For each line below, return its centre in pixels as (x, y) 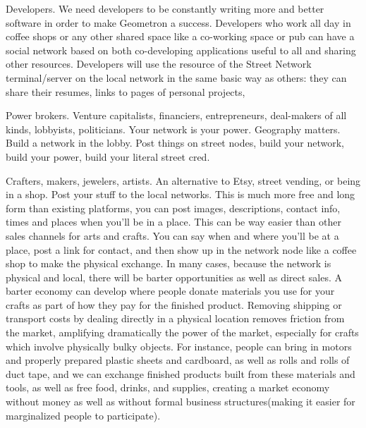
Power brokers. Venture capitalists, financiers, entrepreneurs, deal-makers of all (176, 115)
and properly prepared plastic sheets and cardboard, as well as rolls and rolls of (178, 360)
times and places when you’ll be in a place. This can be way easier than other (173, 222)
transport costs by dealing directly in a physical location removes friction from (175, 318)
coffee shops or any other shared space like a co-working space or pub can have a (180, 36)
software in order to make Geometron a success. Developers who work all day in (178, 22)
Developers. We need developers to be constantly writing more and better (165, 8)
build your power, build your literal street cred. (108, 156)
